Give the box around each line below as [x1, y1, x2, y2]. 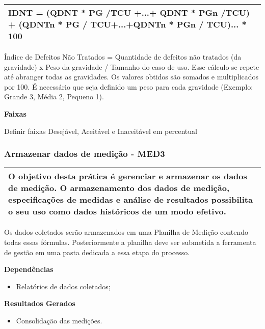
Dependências [4, 264, 54, 275]
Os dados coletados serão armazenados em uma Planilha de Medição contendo [4, 227, 248, 237]
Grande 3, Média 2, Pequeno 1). [4, 91, 104, 102]
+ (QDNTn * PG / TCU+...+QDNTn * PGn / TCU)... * [8, 18, 247, 30]
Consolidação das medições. [16, 315, 102, 325]
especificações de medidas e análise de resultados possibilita [8, 194, 253, 206]
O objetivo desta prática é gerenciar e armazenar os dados [8, 170, 247, 182]
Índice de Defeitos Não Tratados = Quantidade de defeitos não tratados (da [4, 51, 242, 62]
